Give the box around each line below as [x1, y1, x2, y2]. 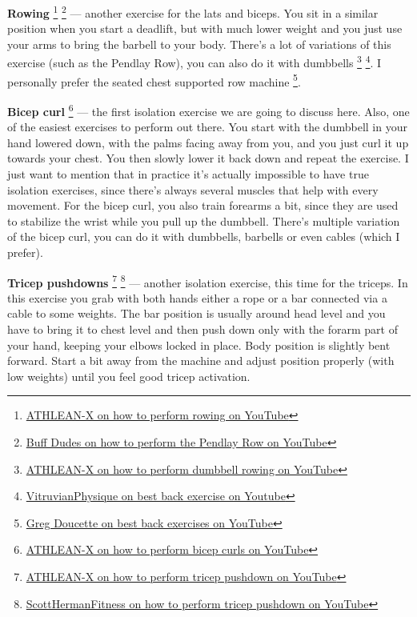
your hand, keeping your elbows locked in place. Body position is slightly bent [7, 336, 391, 353]
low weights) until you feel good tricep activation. [7, 367, 251, 384]
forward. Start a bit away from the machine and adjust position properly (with [7, 352, 395, 369]
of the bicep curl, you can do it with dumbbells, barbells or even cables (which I [7, 228, 400, 245]
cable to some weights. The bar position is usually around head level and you [7, 305, 386, 322]
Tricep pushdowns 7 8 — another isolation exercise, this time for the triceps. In [7, 271, 408, 290]
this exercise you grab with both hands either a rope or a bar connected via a [7, 289, 387, 306]
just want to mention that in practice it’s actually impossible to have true [7, 165, 369, 182]
